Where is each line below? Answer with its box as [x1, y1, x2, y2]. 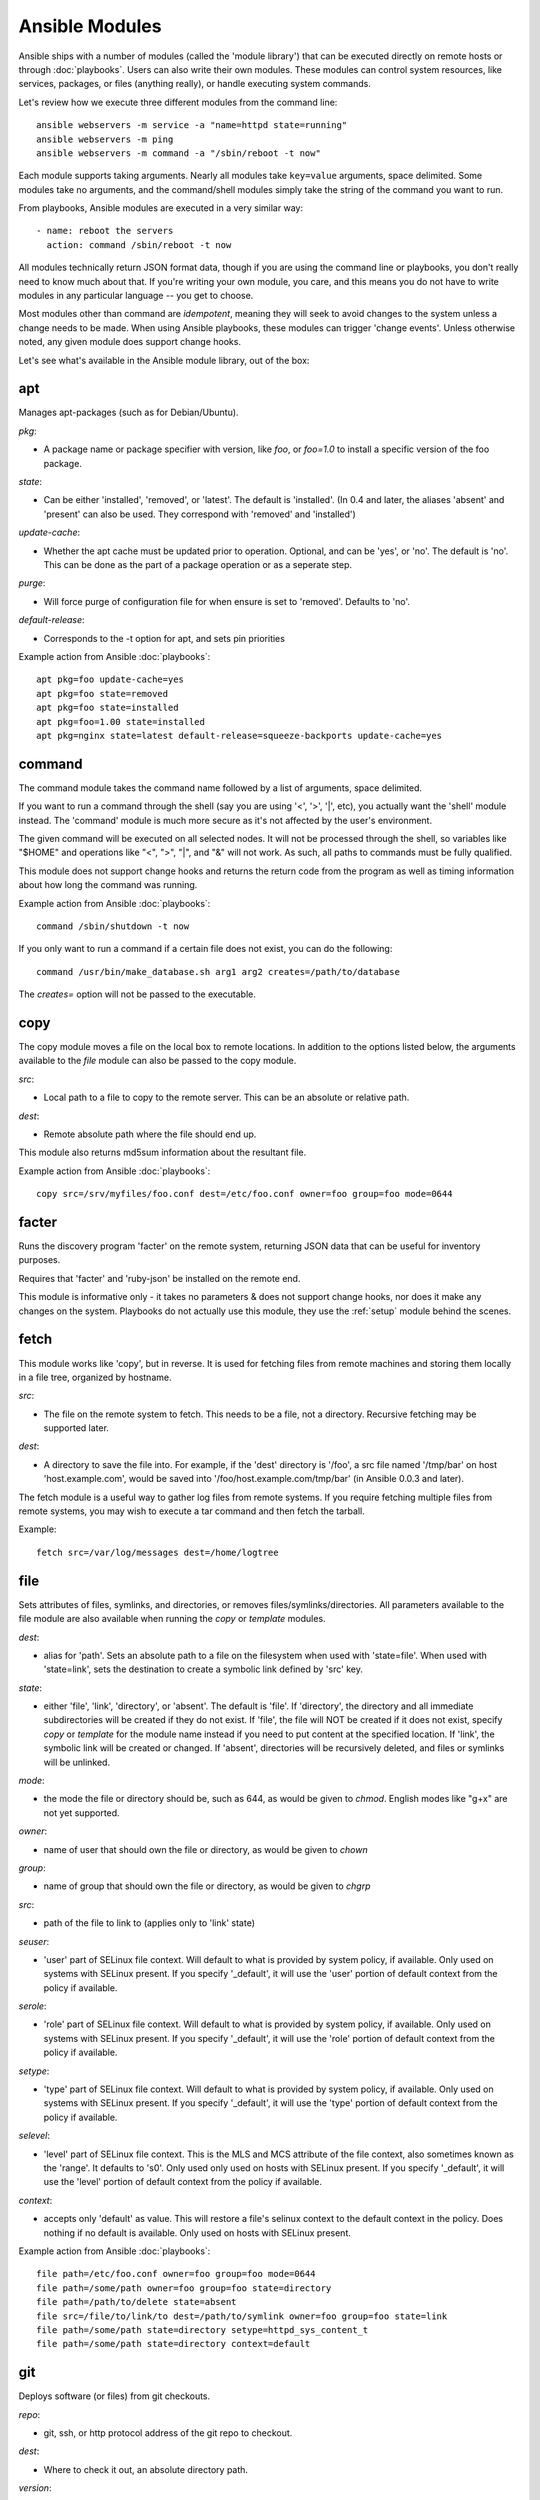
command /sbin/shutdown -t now [36, 920, 190, 932]
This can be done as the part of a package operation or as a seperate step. [43, 559, 353, 570]
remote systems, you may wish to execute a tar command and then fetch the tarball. [18, 1505, 365, 1517]
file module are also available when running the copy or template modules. [18, 1613, 326, 1625]
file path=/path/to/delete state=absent [36, 2296, 237, 2308]
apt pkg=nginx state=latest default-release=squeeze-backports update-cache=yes [36, 730, 443, 741]
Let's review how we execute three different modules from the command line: [18, 96, 338, 108]
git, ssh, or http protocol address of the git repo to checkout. [43, 2426, 293, 2439]
